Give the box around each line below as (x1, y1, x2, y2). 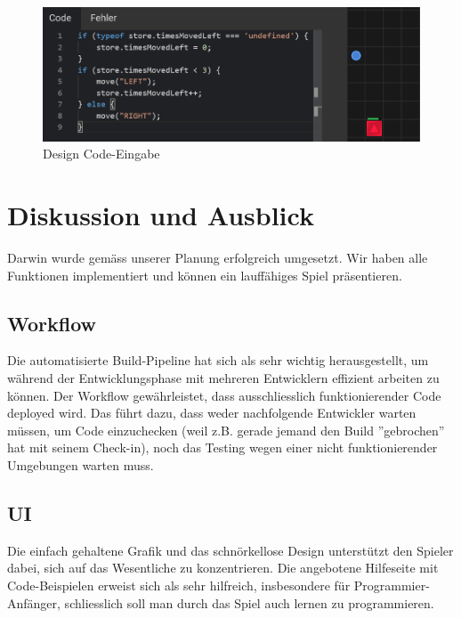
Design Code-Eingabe (43, 144, 160, 163)
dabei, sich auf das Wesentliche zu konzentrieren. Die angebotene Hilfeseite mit (7, 558, 439, 577)
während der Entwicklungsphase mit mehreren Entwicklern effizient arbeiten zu (7, 369, 440, 387)
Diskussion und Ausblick (7, 197, 314, 233)
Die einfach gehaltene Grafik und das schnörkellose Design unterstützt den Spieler (7, 541, 454, 559)
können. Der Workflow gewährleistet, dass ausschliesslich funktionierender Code (7, 386, 441, 404)
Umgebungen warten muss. (7, 456, 154, 475)
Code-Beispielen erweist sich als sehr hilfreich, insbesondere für (7, 576, 351, 594)
